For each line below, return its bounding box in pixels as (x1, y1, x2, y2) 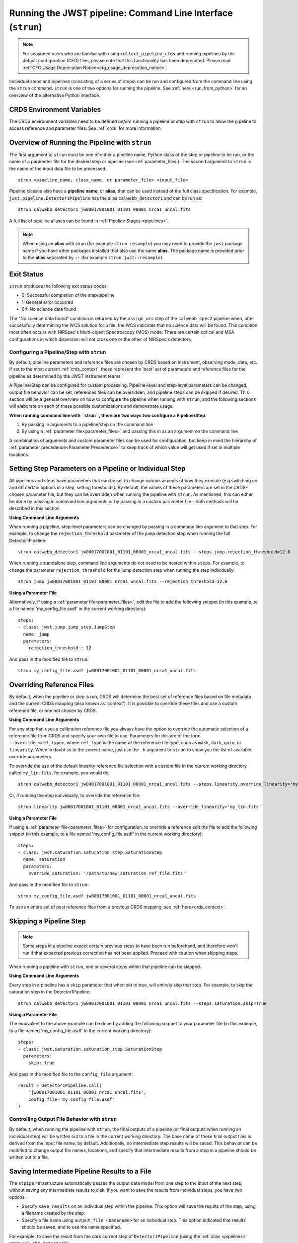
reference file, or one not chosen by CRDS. (9, 708, 97, 713)
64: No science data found (21, 306, 76, 312)
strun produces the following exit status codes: (9, 283, 108, 289)
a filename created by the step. (21, 1210, 85, 1216)
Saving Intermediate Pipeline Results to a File (9, 1167, 151, 1175)
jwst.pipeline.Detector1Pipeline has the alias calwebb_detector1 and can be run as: (9, 195, 203, 201)
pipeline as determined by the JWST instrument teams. (9, 373, 122, 379)
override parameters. (9, 754, 53, 760)
